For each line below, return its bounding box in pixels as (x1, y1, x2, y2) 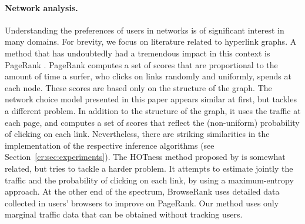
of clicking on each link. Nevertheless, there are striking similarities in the (5, 128, 270, 140)
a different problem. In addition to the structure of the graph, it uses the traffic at (5, 104, 301, 116)
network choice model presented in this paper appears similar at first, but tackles (5, 93, 297, 105)
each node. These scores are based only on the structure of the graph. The (5, 81, 272, 93)
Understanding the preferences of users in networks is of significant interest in (5, 24, 284, 36)
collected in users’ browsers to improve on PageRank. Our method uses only (5, 196, 279, 209)
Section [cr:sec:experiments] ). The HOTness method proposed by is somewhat (5, 151, 286, 163)
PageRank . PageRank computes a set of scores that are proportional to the (5, 58, 278, 71)
